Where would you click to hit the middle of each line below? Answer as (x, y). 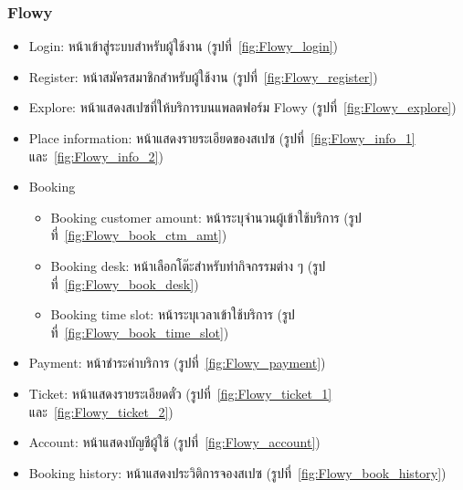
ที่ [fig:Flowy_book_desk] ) (125, 283)
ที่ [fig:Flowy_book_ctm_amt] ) (139, 235)
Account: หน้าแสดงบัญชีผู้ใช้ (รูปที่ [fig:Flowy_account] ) (174, 442)
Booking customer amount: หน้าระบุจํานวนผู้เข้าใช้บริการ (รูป (206, 217)
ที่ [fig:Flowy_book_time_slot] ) (140, 332)
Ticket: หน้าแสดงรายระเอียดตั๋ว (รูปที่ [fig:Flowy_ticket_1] (180, 393)
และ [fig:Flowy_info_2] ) (96, 156)
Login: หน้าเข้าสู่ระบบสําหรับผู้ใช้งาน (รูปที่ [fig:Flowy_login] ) (184, 46)
